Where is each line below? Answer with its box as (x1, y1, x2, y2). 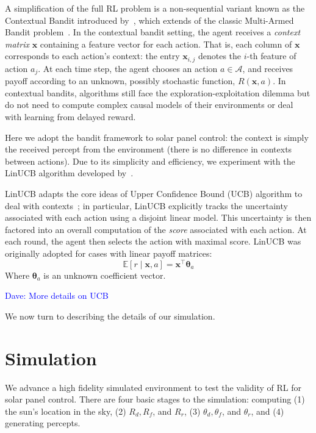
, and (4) (251, 404, 284, 417)
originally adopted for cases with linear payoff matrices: (5, 247, 212, 259)
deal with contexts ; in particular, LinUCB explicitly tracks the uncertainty (5, 199, 288, 212)
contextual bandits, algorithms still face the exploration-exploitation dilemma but (5, 86, 311, 99)
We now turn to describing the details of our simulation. (5, 309, 215, 322)
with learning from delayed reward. (5, 110, 136, 123)
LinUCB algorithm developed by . (5, 166, 134, 179)
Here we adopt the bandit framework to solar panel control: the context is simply (5, 131, 309, 143)
